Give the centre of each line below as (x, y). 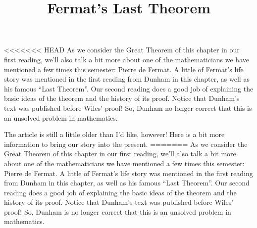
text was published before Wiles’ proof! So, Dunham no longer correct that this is (128, 108)
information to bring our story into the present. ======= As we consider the (126, 144)
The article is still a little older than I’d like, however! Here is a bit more (114, 134)
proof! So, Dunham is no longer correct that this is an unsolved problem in (118, 211)
